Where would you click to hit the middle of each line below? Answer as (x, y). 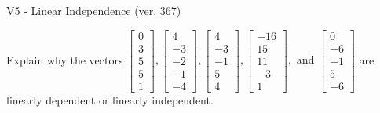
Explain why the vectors (65, 59)
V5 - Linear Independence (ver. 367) (94, 10)
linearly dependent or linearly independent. (110, 99)
